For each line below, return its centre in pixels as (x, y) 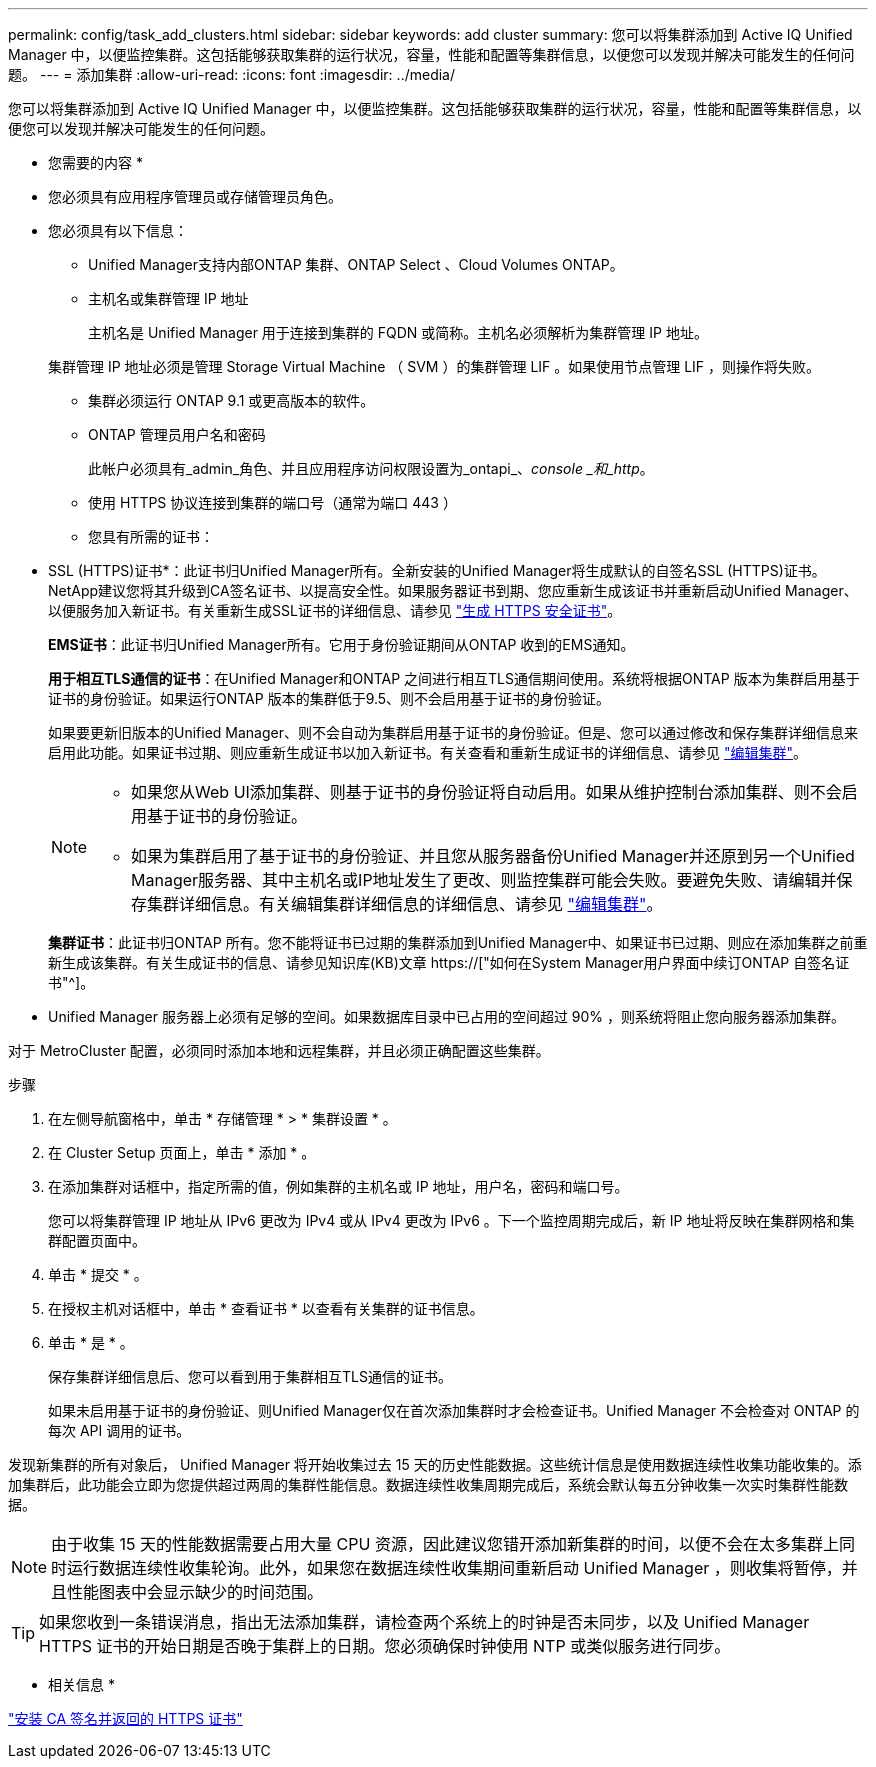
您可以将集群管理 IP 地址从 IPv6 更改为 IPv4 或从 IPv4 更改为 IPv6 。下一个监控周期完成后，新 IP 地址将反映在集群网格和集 (451, 1220)
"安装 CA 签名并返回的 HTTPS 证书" (125, 1718)
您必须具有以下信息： (118, 230)
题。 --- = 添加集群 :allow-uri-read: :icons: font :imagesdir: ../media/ (232, 74)
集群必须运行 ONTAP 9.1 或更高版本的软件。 (231, 400)
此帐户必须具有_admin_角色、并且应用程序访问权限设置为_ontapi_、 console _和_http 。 (371, 468)
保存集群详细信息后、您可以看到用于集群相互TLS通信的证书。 (250, 1376)
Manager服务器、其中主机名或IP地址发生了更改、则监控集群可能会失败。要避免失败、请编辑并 (484, 880)
